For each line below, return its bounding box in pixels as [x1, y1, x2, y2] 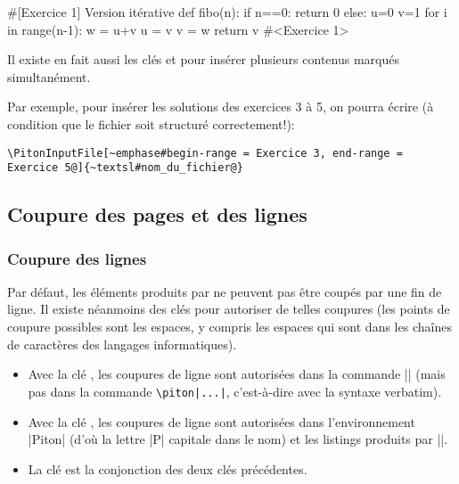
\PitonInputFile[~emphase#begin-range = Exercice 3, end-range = [7, 146, 403, 160]
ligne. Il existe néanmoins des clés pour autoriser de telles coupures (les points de [7, 299, 450, 318]
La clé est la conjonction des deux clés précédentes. [28, 459, 307, 478]
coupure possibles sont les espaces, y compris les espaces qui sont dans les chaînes [7, 317, 452, 336]
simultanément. [7, 67, 91, 86]
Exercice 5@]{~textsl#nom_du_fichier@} [7, 161, 243, 175]
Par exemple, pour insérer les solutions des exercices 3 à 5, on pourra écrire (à [7, 97, 434, 116]
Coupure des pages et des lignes [7, 201, 307, 228]
